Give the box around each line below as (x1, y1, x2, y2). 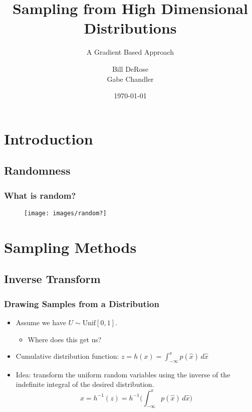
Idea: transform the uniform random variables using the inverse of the (16, 369, 230, 379)
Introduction (4, 128, 93, 149)
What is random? (4, 189, 76, 201)
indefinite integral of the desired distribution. (16, 379, 154, 389)
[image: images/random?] (24, 209, 107, 217)
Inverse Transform (4, 271, 101, 287)
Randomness (4, 163, 71, 178)
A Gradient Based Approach (86, 47, 174, 57)
